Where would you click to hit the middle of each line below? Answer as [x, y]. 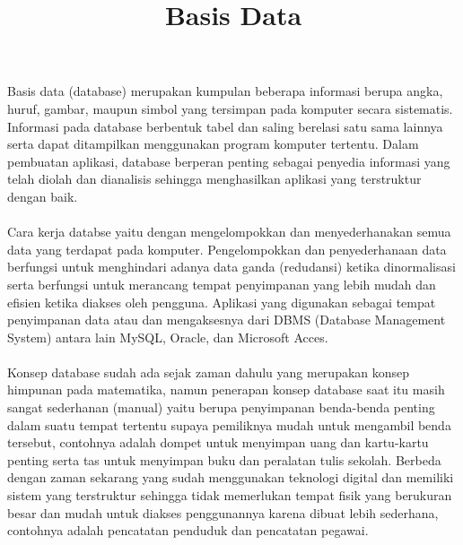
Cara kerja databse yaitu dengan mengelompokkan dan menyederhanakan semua [229, 232]
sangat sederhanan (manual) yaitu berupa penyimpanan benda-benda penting [221, 407]
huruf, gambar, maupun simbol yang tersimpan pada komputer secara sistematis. [230, 108]
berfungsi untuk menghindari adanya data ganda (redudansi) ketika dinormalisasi [231, 267]
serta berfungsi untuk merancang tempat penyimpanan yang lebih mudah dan [222, 284]
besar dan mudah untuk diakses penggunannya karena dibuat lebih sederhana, [223, 512]
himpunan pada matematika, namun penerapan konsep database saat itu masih [226, 389]
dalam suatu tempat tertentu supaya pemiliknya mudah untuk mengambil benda [229, 424]
